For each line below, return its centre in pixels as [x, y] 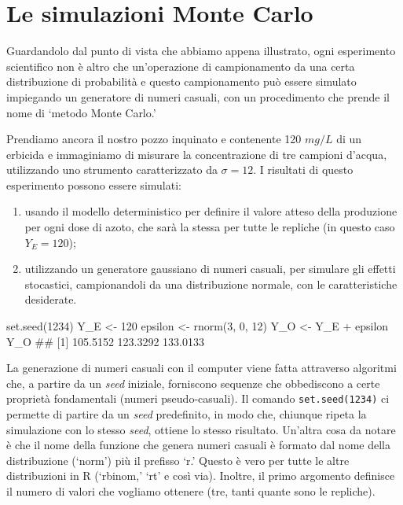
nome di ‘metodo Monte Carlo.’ [81, 112]
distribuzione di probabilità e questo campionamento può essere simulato [181, 81]
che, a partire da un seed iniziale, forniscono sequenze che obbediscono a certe [193, 383]
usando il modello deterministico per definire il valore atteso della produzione [211, 211]
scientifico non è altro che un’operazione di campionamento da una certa [181, 66]
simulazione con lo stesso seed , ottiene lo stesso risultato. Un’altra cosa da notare [201, 429]
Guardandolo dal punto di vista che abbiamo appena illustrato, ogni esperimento [201, 51]
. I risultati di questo [303, 170]
